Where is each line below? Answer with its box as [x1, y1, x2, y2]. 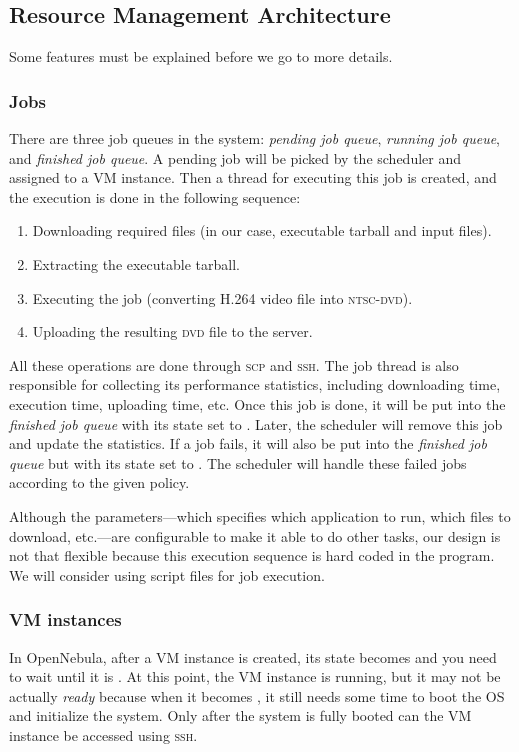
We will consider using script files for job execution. [9, 564, 325, 585]
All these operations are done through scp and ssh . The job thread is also [9, 354, 459, 375]
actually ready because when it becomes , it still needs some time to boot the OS [9, 685, 505, 706]
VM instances [9, 607, 122, 632]
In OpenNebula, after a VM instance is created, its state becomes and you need [9, 646, 497, 667]
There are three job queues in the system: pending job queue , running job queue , [9, 128, 500, 149]
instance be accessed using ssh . [9, 724, 198, 745]
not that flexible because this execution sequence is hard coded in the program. [9, 545, 495, 566]
